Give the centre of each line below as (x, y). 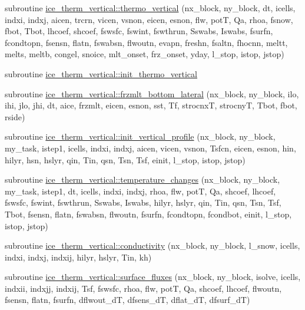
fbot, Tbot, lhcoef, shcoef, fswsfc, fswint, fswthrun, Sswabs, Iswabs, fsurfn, (139, 31)
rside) (15, 116)
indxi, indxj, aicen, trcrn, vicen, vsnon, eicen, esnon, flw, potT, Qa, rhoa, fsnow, (149, 19)
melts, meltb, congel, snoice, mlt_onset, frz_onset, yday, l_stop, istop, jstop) (145, 54)
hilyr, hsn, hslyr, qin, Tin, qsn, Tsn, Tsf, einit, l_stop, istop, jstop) (125, 159)
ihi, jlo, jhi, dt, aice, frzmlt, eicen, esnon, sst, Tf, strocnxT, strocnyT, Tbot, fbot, (151, 105)
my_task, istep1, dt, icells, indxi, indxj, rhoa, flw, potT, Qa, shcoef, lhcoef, (140, 191)
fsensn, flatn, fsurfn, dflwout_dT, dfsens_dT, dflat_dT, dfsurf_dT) (127, 300)
